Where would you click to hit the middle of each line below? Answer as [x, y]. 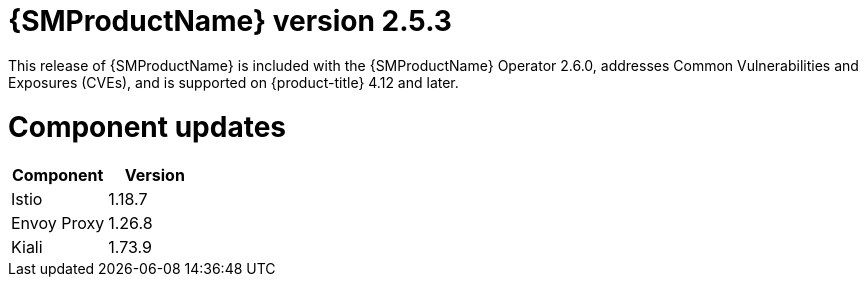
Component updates [147, 126]
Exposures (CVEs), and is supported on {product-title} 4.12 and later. [233, 82]
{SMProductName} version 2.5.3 [230, 21]
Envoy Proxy [58, 223]
